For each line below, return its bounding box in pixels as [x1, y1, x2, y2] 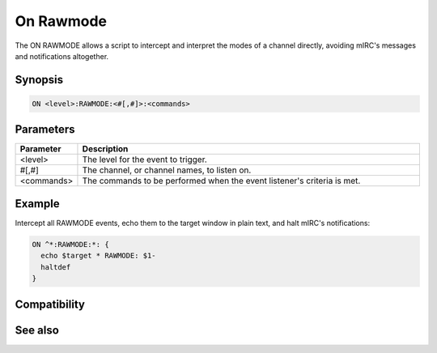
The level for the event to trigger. [82, 154, 208, 165]
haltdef [40, 262, 71, 271]
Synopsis [15, 73, 64, 87]
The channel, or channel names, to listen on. [82, 164, 252, 176]
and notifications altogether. [15, 51, 109, 61]
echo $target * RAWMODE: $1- [40, 251, 157, 261]
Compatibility [15, 297, 85, 311]
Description [82, 143, 129, 155]
